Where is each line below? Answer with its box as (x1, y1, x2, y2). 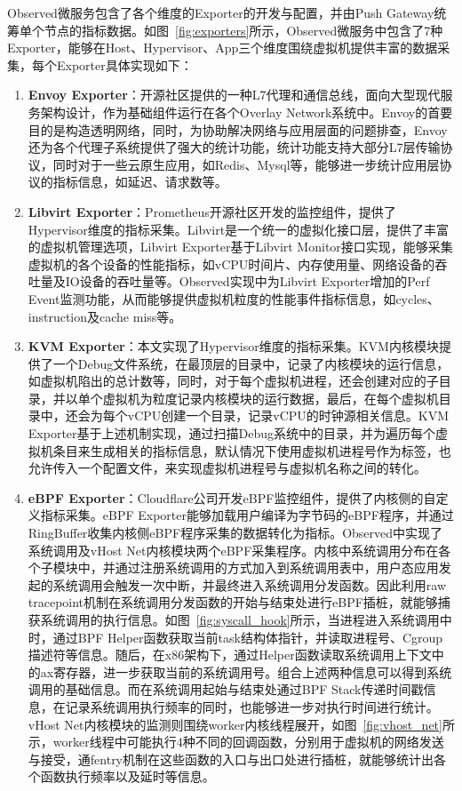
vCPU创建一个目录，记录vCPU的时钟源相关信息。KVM (127, 406, 450, 425)
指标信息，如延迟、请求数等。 (52, 172, 227, 191)
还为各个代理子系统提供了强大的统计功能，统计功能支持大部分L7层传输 (28, 138, 441, 156)
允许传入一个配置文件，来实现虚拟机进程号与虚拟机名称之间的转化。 (28, 459, 426, 477)
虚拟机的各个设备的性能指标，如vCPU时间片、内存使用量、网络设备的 (28, 254, 435, 273)
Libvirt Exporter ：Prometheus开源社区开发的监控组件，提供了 (28, 202, 396, 220)
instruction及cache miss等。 (28, 307, 182, 325)
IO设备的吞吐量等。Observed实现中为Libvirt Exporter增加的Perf (65, 272, 430, 291)
